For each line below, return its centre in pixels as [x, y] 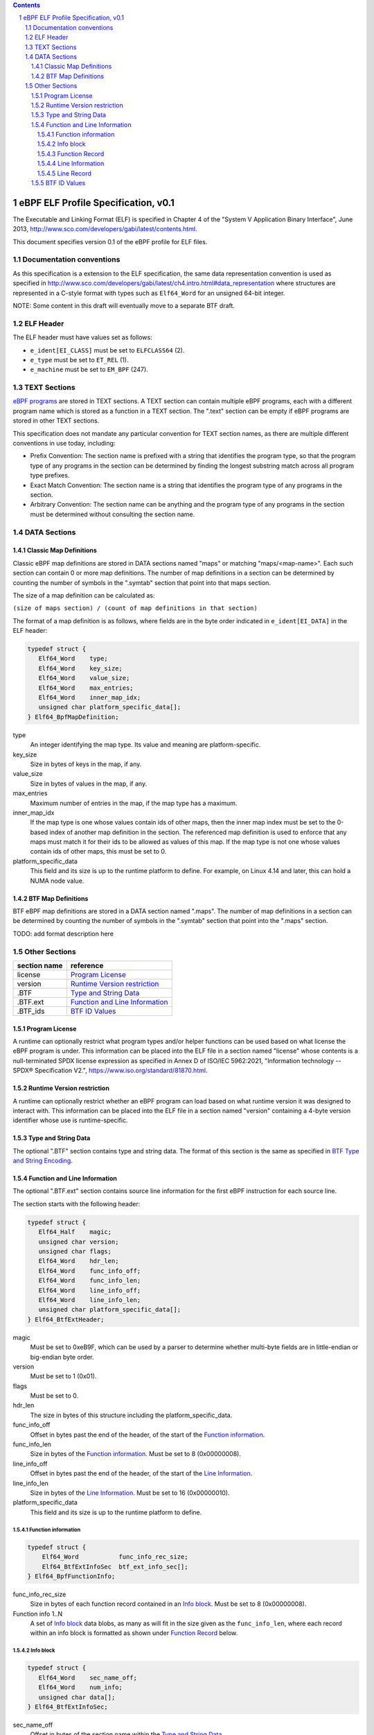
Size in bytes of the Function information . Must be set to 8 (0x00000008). [136, 1454]
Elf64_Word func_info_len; [90, 1281]
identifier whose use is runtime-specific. [70, 1120]
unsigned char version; [79, 1242]
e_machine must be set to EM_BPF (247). [89, 370]
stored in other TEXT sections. [56, 421]
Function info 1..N [37, 1614]
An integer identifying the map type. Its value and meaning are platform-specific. [145, 745]
